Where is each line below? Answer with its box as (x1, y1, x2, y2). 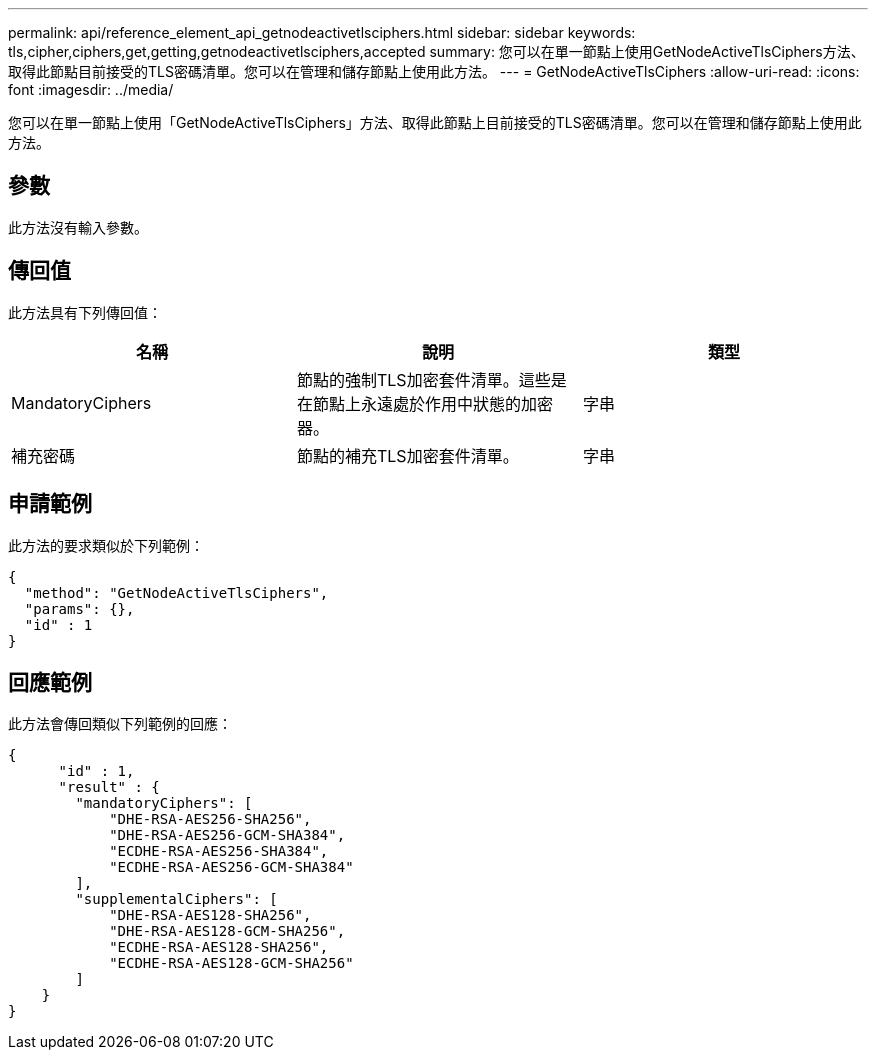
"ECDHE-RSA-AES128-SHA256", (109, 939, 329, 956)
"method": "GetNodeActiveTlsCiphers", (24, 584, 329, 601)
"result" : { (58, 779, 160, 796)
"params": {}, (24, 600, 135, 617)
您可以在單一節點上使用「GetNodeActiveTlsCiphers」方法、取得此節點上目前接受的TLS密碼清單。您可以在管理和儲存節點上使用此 (8, 114, 862, 131)
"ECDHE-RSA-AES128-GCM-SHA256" (109, 955, 354, 972)
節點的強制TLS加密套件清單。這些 (296, 369, 551, 390)
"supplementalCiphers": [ (75, 891, 278, 908)
